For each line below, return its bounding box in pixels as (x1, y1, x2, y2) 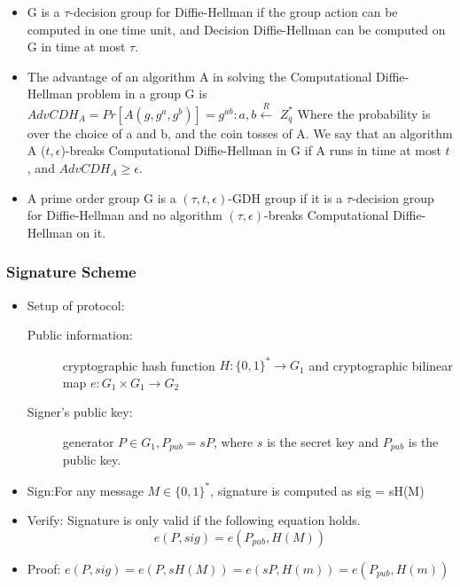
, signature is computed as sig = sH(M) (210, 481, 425, 499)
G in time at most (27, 37, 126, 56)
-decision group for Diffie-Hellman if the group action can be (69, 3, 398, 20)
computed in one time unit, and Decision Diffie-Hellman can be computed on (27, 20, 446, 38)
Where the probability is (297, 104, 431, 122)
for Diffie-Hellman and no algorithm (27, 206, 222, 224)
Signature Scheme (6, 261, 136, 283)
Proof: (27, 559, 61, 577)
